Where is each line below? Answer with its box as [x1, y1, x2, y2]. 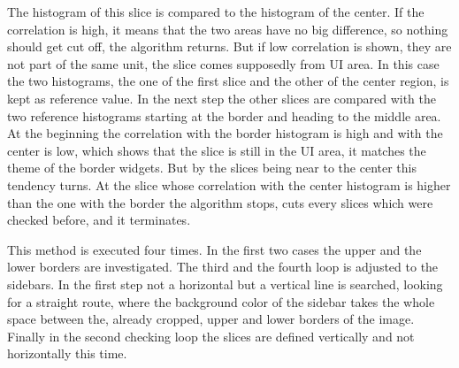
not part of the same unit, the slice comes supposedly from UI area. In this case [7, 54, 440, 73]
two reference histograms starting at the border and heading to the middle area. [7, 106, 441, 125]
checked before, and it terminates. [7, 211, 191, 229]
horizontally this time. [7, 344, 127, 363]
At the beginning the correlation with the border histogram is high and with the [7, 124, 443, 142]
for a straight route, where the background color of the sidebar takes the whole [7, 292, 435, 310]
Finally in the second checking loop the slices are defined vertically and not [7, 326, 415, 345]
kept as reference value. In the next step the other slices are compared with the [7, 88, 436, 107]
